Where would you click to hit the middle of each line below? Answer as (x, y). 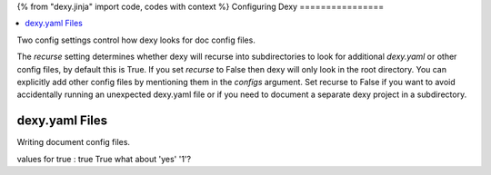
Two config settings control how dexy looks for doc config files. (136, 40)
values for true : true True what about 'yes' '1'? (104, 159)
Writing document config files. (74, 142)
